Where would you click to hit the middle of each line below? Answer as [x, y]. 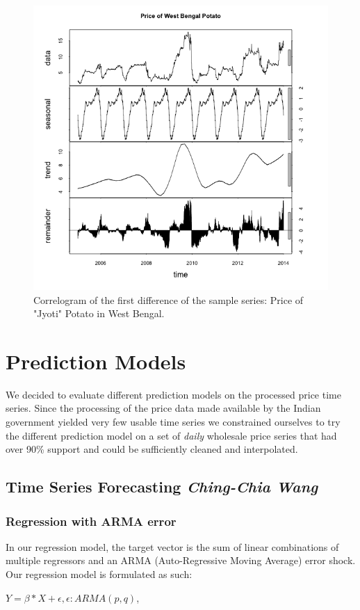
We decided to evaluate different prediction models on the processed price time [173, 394]
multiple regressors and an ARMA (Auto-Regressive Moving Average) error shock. [181, 560]
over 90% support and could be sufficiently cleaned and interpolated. [152, 449]
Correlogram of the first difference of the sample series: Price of [169, 299]
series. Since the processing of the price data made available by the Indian [163, 408]
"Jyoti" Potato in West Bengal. [99, 313]
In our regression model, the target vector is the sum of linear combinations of [172, 546]
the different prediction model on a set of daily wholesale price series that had [171, 435]
